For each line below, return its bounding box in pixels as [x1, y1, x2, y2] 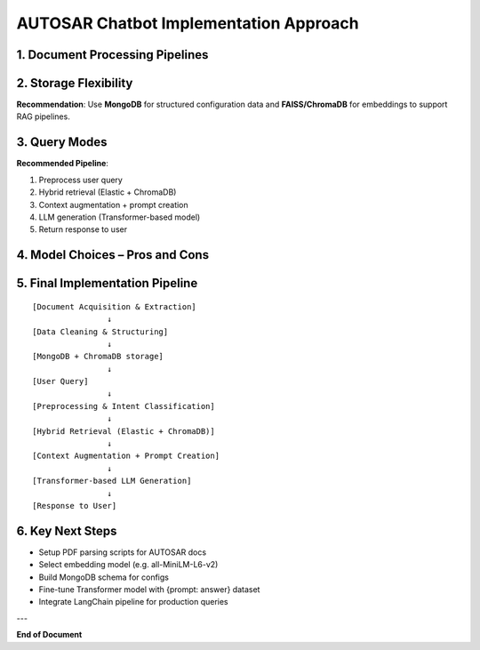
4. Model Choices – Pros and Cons [16, 247, 209, 262]
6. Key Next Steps [16, 523, 117, 538]
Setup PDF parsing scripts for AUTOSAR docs [38, 547, 207, 558]
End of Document [16, 630, 83, 640]
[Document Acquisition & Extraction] [32, 301, 197, 311]
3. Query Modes [16, 134, 108, 150]
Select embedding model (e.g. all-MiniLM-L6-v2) [38, 559, 219, 570]
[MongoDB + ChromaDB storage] [32, 351, 164, 362]
